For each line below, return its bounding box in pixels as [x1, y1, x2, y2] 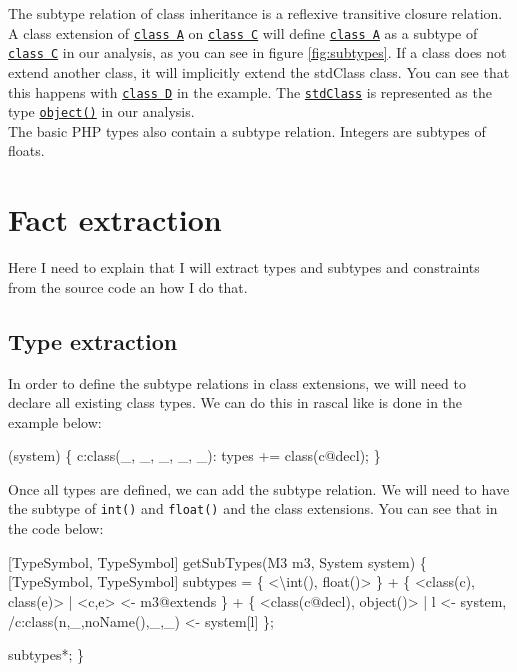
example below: [8, 411, 102, 432]
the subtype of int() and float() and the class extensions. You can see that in [8, 498, 498, 519]
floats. [8, 140, 45, 161]
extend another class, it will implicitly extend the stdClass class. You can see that [8, 61, 510, 82]
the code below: [8, 518, 104, 539]
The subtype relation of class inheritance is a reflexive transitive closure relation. [8, 3, 503, 23]
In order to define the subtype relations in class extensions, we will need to [8, 372, 466, 393]
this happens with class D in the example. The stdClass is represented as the [8, 81, 492, 102]
